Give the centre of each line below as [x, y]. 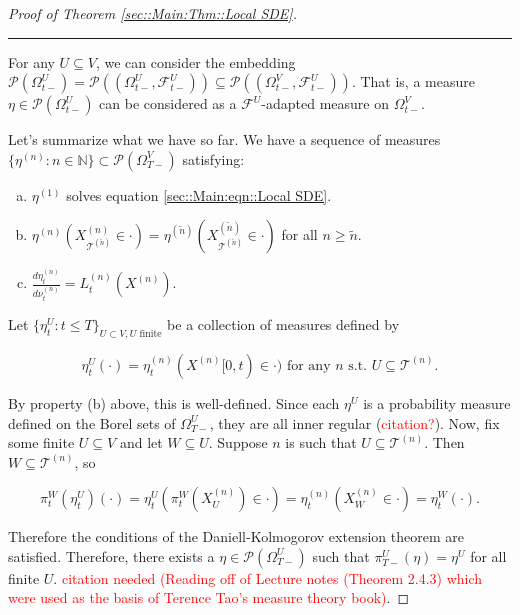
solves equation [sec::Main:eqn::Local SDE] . [199, 194]
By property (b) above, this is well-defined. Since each [174, 402]
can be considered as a [168, 103]
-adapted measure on [325, 103]
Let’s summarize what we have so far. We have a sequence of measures [224, 139]
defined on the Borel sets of [92, 422]
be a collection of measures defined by [283, 324]
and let [141, 442]
